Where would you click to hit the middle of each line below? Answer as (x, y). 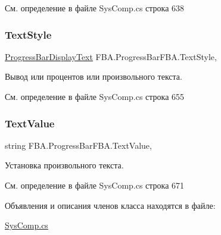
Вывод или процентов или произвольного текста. (94, 76)
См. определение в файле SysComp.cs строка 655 (95, 96)
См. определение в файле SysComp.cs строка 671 (95, 185)
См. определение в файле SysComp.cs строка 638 (95, 8)
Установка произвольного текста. (64, 165)
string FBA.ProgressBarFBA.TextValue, (78, 145)
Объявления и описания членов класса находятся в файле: (110, 205)
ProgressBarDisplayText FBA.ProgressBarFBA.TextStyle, (111, 56)
